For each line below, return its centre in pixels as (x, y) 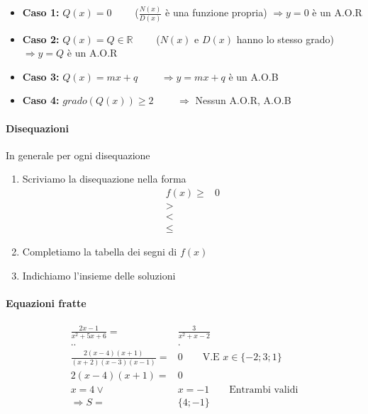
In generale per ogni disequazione (78, 155)
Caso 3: (41, 76)
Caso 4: (41, 100)
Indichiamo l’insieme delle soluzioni (99, 275)
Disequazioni (37, 128)
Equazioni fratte (46, 303)
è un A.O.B (253, 76)
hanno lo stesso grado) (285, 39)
